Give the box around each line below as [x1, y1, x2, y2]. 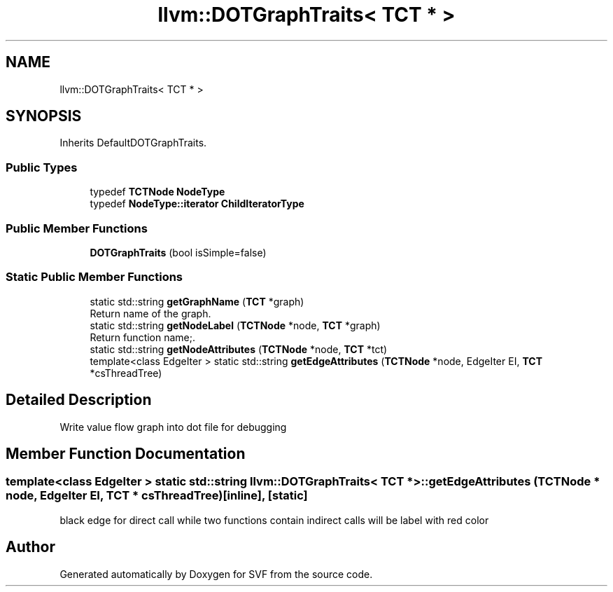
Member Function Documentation [6, 444, 246, 462]
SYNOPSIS [6, 107, 82, 125]
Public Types [6, 160, 78, 174]
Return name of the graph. [90, 307, 211, 319]
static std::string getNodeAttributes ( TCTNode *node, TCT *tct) [90, 343, 388, 355]
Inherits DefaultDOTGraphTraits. [59, 137, 207, 149]
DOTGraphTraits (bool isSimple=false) [90, 246, 267, 259]
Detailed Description [6, 391, 152, 409]
